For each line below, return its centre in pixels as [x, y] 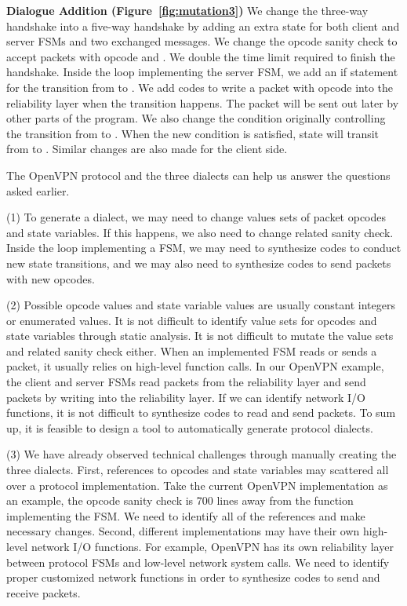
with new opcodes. [51, 278]
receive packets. [44, 592]
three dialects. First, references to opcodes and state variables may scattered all [198, 470]
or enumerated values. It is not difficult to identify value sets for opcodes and [192, 320]
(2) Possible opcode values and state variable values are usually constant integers [201, 305]
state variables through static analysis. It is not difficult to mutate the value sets [200, 336]
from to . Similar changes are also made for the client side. [147, 149]
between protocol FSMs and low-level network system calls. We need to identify [198, 562]
